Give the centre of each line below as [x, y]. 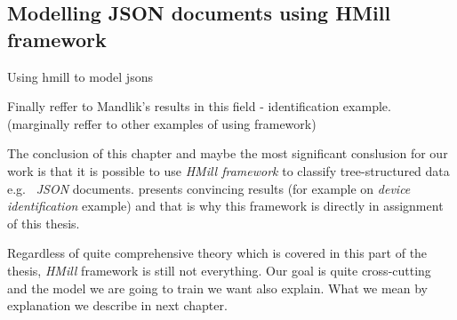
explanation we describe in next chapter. [117, 305]
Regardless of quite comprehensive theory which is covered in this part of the [217, 253]
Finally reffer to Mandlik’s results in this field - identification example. [199, 106]
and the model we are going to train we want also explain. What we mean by [218, 288]
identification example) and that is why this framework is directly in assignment [225, 206]
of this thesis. [44, 223]
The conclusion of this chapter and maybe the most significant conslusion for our [228, 153]
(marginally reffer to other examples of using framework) [162, 123]
